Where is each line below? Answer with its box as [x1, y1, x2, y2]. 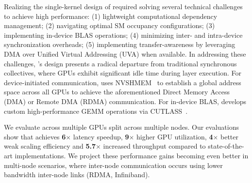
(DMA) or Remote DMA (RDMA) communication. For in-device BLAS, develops [4, 96, 247, 106]
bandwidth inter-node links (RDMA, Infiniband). [4, 169, 150, 180]
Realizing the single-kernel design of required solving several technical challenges [4, 1, 243, 11]
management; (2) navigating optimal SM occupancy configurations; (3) [4, 20, 215, 30]
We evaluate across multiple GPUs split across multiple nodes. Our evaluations [4, 122, 239, 132]
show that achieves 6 [4, 131, 66, 141]
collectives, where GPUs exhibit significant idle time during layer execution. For [4, 68, 241, 78]
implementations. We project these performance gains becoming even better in [15, 150, 249, 160]
